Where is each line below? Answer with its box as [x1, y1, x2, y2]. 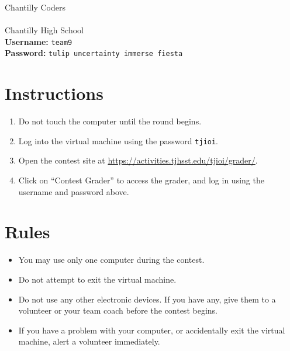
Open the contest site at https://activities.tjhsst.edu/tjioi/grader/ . [18, 154, 258, 166]
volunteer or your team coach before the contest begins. [18, 304, 217, 317]
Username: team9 [5, 35, 72, 47]
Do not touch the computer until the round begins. [18, 115, 202, 127]
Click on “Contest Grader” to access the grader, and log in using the [18, 174, 264, 186]
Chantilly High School [5, 24, 84, 36]
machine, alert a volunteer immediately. [18, 335, 160, 347]
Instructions [5, 81, 103, 105]
